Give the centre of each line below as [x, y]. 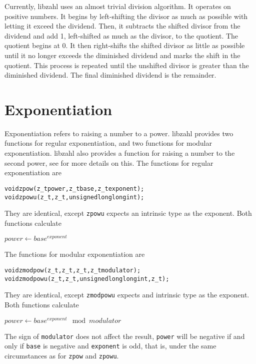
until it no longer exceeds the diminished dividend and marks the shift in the [122, 55]
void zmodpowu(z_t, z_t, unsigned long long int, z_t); [87, 279]
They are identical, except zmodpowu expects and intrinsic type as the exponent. [127, 295]
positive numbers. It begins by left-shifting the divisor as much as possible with [126, 16]
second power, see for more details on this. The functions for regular [109, 162]
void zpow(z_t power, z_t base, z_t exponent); [74, 189]
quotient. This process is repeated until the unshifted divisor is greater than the [127, 65]
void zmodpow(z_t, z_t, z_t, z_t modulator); [73, 271]
